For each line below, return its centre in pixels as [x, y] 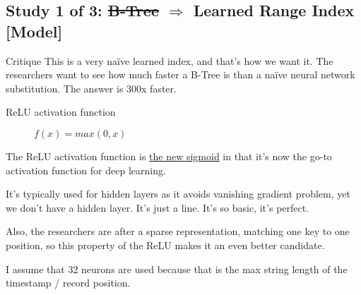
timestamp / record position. [68, 283]
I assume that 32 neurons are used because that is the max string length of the [177, 269]
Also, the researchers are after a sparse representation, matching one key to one [178, 231]
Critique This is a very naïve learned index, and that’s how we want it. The [170, 60]
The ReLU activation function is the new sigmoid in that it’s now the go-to [169, 156]
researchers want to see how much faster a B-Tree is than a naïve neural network [180, 74]
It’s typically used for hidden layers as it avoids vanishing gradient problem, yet [178, 194]
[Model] [34, 31]
